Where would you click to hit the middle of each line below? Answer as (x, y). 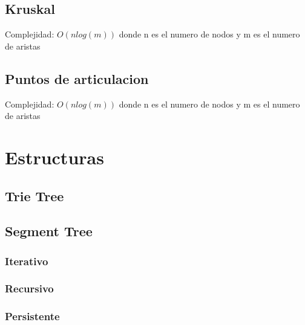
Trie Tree (34, 195)
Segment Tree (49, 231)
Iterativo (27, 261)
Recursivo (29, 288)
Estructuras (54, 157)
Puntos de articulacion (77, 78)
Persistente (32, 316)
